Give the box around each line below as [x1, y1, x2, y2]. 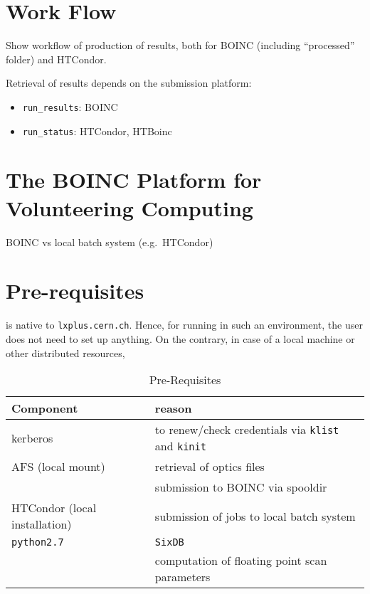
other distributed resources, [6, 345, 125, 360]
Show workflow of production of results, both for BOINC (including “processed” [6, 38, 355, 53]
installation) [11, 516, 72, 533]
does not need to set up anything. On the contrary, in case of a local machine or [6, 331, 355, 346]
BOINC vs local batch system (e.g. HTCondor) [6, 234, 213, 249]
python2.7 [11, 536, 64, 548]
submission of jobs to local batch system [154, 507, 356, 524]
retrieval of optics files [154, 458, 265, 475]
